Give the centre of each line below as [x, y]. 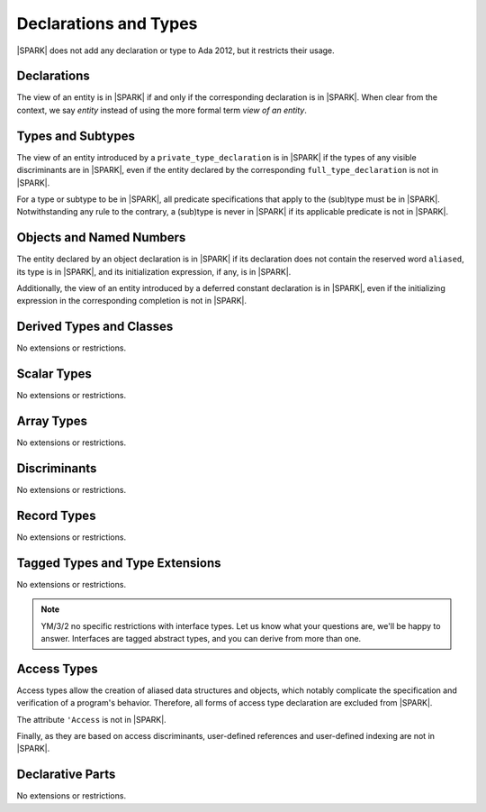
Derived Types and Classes [95, 327]
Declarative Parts [66, 775]
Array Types [52, 421]
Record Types [56, 515]
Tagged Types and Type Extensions [119, 563]
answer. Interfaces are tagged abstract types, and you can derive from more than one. [201, 639]
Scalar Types [54, 374]
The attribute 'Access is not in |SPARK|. [91, 719]
